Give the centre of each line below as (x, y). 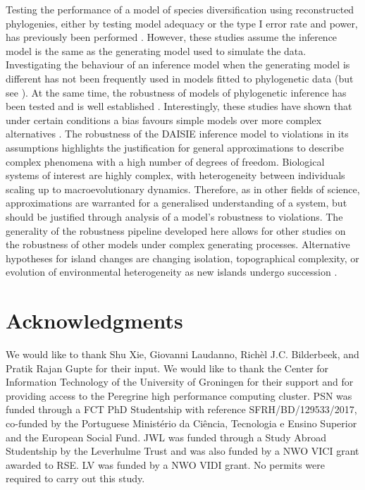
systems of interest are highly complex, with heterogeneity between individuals (175, 175)
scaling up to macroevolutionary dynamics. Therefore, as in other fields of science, (183, 189)
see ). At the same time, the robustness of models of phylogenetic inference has (176, 92)
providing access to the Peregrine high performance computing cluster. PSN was (179, 395)
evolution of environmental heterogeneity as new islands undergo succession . (172, 272)
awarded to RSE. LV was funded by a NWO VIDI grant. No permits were (165, 464)
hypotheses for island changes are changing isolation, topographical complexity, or (182, 258)
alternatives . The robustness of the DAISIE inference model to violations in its (177, 134)
